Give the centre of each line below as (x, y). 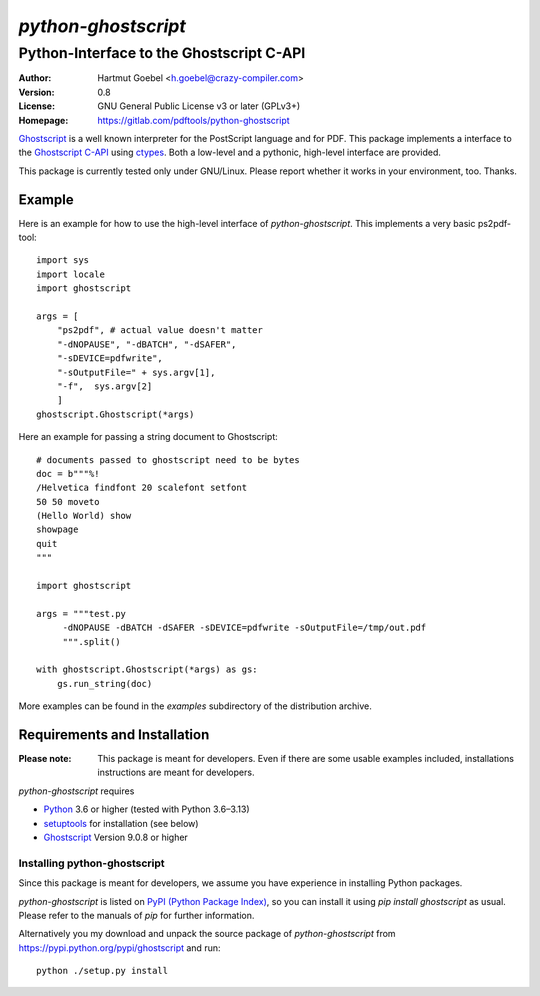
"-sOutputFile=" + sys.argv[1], (136, 372)
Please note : (45, 759)
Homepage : (43, 120)
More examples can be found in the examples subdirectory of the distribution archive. (195, 706)
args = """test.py (81, 613)
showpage (57, 529)
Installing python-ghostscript (91, 863)
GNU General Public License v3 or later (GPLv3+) (199, 106)
